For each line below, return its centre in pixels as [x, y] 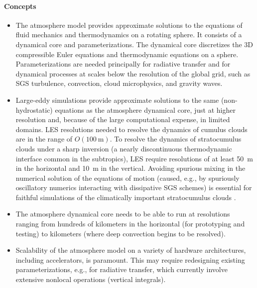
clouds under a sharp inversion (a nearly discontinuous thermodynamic [124, 148]
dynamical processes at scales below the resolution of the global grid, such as [133, 73]
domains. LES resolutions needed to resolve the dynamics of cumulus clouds [131, 129]
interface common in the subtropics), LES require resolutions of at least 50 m [134, 158]
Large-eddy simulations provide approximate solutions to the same [117, 100]
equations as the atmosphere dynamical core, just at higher [145, 109]
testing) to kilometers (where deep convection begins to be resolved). [121, 233]
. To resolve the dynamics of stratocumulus [176, 139]
